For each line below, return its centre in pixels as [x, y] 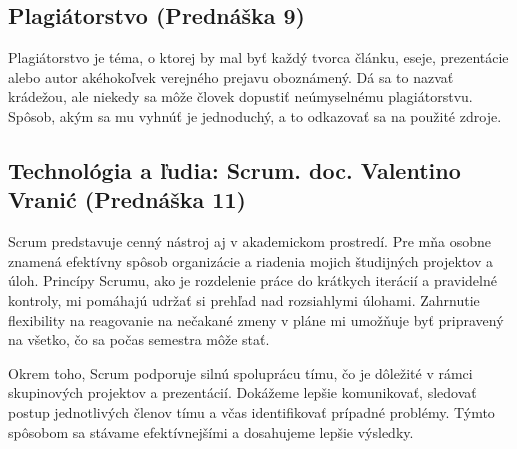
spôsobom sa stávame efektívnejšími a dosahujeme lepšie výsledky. [211, 431]
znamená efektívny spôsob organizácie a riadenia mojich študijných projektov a [250, 260]
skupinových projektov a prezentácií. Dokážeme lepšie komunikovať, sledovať [242, 392]
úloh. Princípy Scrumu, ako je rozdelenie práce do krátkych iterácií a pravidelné [252, 280]
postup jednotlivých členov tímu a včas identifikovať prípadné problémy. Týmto [251, 411]
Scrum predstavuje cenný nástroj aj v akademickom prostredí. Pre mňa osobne [249, 241]
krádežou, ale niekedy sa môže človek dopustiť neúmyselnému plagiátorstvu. [240, 96]
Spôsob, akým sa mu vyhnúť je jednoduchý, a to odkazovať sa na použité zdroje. [255, 115]
